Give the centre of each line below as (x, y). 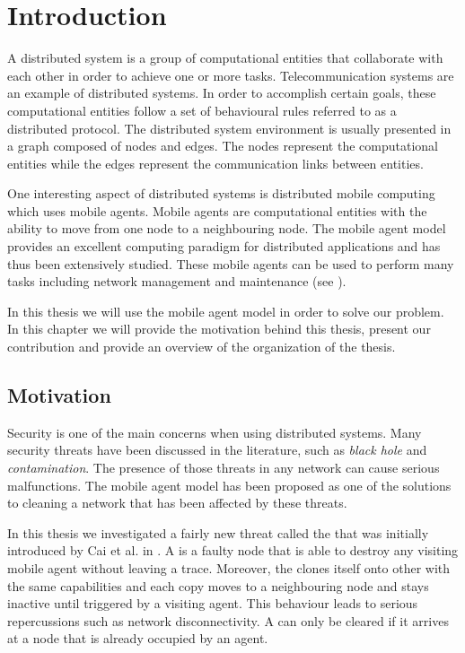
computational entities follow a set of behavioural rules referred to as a (202, 110)
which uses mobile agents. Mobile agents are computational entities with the (217, 210)
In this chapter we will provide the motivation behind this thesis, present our (219, 329)
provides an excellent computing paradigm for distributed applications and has (224, 246)
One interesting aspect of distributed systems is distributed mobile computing (221, 193)
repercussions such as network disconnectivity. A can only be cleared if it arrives (228, 620)
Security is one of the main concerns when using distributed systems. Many (215, 432)
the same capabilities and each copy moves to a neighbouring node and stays (218, 585)
